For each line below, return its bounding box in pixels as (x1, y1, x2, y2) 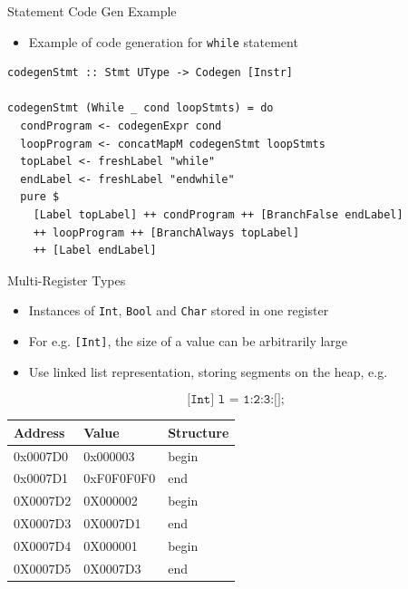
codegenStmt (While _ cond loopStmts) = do (7, 101, 274, 115)
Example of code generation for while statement (28, 32, 298, 51)
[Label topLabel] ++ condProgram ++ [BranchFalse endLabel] (33, 208, 403, 221)
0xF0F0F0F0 (83, 468, 156, 488)
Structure (168, 422, 229, 441)
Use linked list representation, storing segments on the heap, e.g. (28, 362, 388, 381)
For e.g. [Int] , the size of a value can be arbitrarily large (28, 332, 348, 351)
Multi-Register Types (7, 270, 126, 289)
